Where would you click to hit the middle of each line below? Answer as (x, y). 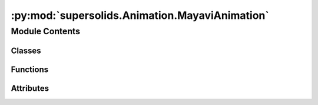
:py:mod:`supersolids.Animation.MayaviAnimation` (140, 15)
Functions (30, 69)
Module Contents (46, 31)
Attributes (30, 88)
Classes (26, 50)
